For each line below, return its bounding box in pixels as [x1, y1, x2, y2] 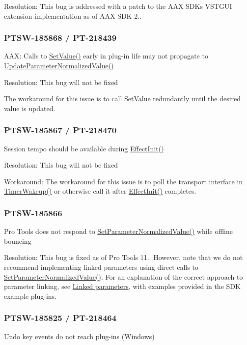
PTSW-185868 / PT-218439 [4, 31, 117, 44]
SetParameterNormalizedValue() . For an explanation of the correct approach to [4, 271, 243, 282]
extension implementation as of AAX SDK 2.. [4, 10, 141, 21]
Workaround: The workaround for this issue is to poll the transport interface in [4, 176, 243, 186]
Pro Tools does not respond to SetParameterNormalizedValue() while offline [4, 226, 233, 236]
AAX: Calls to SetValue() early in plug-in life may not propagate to [4, 51, 208, 61]
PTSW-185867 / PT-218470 [4, 124, 117, 136]
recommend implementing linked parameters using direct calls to [4, 261, 198, 272]
